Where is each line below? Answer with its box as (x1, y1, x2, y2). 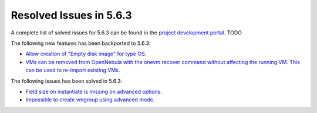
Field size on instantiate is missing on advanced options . (25, 88, 163, 95)
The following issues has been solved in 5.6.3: (11, 77, 123, 84)
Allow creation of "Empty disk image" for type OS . (25, 50, 147, 58)
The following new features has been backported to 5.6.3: (11, 40, 151, 47)
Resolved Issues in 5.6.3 (11, 9, 132, 22)
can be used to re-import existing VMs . (25, 67, 120, 74)
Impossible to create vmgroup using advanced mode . (25, 96, 155, 103)
